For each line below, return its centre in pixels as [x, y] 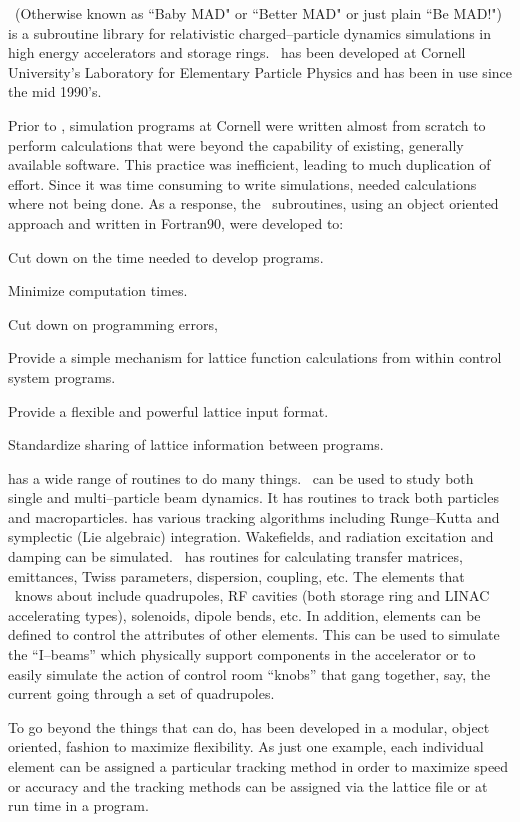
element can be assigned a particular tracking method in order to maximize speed [258, 766]
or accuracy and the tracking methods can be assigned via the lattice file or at [248, 785]
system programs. [62, 376]
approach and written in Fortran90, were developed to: [176, 222]
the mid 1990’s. [55, 91]
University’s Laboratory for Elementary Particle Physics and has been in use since [260, 71]
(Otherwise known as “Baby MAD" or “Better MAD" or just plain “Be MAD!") [258, 13]
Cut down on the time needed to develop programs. [166, 256]
